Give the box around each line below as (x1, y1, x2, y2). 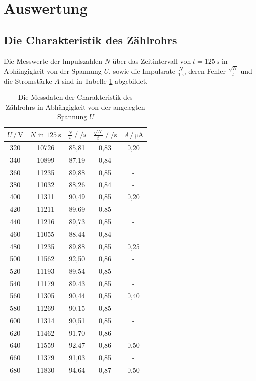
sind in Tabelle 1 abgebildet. (62, 75, 148, 86)
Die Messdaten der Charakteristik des (18, 92, 133, 102)
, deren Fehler (184, 65, 226, 76)
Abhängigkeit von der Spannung (4, 65, 102, 76)
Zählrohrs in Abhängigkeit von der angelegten (5, 101, 145, 112)
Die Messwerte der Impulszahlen (4, 55, 103, 66)
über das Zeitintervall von (112, 55, 191, 66)
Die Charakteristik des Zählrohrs (4, 32, 177, 47)
